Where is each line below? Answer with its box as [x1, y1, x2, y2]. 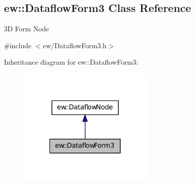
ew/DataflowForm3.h [43, 40, 107, 50]
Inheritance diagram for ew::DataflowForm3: [4, 57, 139, 67]
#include [4, 40, 32, 50]
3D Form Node [4, 23, 49, 34]
